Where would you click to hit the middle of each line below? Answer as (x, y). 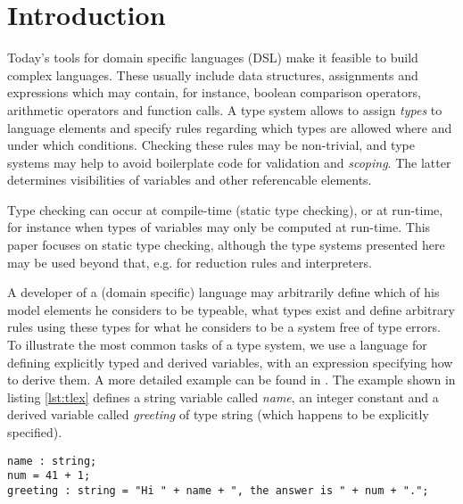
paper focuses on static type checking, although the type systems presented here (226, 245)
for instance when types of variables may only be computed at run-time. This (219, 227)
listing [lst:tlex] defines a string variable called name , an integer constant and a (223, 397)
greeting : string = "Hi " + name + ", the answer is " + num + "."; (218, 490)
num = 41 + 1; (49, 476)
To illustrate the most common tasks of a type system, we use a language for (217, 345)
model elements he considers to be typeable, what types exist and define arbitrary (231, 309)
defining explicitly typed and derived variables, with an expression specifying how (230, 362)
